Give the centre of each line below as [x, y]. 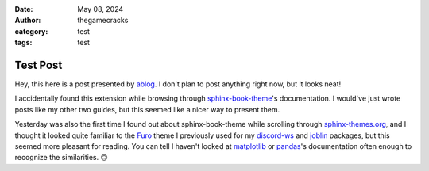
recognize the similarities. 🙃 [61, 158]
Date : [24, 9]
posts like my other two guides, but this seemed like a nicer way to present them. [147, 109]
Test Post [39, 65]
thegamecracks [103, 21]
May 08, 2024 [100, 9]
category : [31, 31]
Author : [28, 21]
